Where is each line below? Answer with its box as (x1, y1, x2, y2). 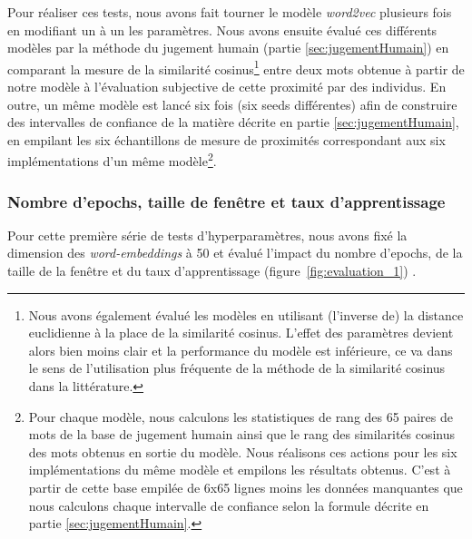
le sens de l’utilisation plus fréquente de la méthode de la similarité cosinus (28, 358, 446, 377)
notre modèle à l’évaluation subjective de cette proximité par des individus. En (7, 77, 447, 96)
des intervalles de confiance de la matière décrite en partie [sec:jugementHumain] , (7, 113, 459, 132)
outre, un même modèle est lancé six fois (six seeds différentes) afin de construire (7, 94, 457, 113)
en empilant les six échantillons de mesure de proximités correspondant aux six (7, 130, 446, 149)
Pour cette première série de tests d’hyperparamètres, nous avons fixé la (7, 225, 408, 244)
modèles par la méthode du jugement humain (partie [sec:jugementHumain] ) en (7, 38, 449, 57)
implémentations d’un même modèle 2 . (7, 149, 217, 171)
